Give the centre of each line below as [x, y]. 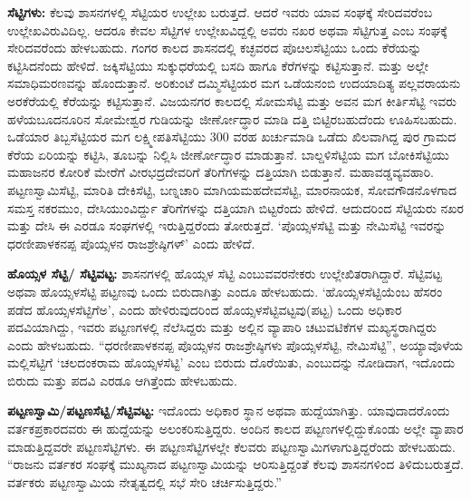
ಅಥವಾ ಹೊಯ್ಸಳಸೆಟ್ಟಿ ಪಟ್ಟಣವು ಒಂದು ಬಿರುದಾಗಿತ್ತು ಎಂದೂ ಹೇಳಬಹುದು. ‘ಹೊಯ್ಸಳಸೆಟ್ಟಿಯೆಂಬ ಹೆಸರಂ [225, 291]
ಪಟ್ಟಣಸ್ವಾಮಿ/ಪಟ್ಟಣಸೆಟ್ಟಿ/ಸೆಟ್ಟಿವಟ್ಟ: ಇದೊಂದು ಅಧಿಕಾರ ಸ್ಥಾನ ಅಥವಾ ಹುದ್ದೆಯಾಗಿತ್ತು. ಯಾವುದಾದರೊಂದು [229, 411]
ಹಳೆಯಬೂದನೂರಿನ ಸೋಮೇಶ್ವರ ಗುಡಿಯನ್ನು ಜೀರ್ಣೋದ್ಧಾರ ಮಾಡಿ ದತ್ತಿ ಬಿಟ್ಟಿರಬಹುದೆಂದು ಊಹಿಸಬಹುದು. [232, 118]
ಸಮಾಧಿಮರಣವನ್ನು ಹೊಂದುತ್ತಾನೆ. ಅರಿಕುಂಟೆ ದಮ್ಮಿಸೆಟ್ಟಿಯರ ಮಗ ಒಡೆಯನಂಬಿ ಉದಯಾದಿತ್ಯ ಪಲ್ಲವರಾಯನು [234, 83]
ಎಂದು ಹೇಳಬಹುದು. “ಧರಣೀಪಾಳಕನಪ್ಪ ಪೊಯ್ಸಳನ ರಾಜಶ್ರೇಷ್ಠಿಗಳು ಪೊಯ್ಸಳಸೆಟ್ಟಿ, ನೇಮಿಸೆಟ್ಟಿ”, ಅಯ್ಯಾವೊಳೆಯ [235, 344]
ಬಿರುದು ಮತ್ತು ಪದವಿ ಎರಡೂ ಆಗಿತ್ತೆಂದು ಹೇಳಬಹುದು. [122, 380]
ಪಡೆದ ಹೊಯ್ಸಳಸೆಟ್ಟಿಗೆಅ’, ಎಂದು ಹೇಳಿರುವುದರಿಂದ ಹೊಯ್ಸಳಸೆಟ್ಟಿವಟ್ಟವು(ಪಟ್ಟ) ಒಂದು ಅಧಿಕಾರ [205, 309]
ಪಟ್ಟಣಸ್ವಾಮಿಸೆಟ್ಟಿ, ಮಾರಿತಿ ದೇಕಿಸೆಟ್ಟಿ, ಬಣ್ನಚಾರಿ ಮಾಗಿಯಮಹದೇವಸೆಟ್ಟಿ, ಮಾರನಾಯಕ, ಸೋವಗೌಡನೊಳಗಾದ [232, 189]
